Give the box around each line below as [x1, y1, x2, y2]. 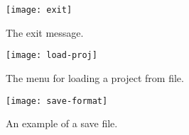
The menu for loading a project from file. [6, 70, 184, 85]
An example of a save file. [6, 116, 118, 131]
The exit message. [6, 25, 84, 40]
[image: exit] [6, 5, 72, 15]
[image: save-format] [6, 95, 108, 106]
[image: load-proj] [6, 50, 97, 61]
